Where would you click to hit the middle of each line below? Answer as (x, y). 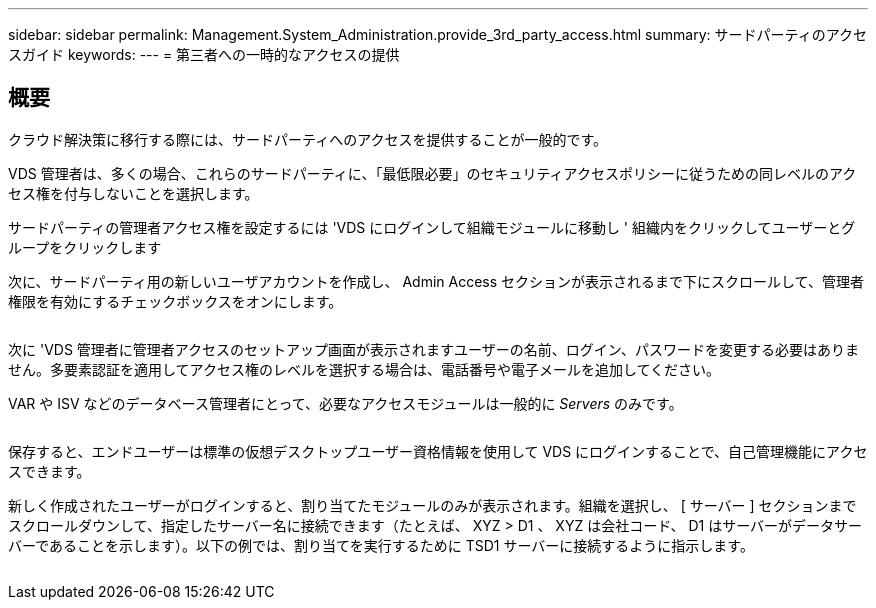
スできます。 (49, 471)
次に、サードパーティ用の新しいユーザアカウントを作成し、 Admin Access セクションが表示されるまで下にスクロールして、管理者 (436, 281)
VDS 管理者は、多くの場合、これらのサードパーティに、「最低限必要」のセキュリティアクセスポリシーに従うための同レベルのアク (432, 173)
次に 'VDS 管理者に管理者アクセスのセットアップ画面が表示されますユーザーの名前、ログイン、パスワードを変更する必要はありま (433, 349)
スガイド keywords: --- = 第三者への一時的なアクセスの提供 (204, 54)
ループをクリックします (85, 247)
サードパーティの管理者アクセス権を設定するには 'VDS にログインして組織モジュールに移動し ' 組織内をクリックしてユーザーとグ (432, 227)
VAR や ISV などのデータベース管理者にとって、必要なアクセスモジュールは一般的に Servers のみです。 (345, 403)
